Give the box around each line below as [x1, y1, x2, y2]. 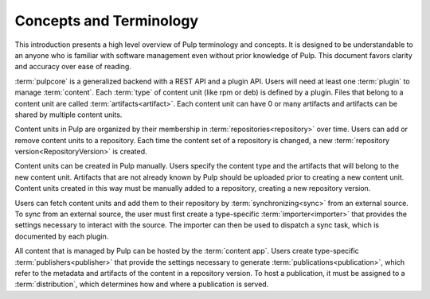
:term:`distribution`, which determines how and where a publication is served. [14, 279, 269, 289]
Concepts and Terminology [14, 12, 199, 29]
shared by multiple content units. [14, 110, 123, 119]
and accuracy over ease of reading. [14, 62, 131, 72]
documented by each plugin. [14, 231, 109, 241]
